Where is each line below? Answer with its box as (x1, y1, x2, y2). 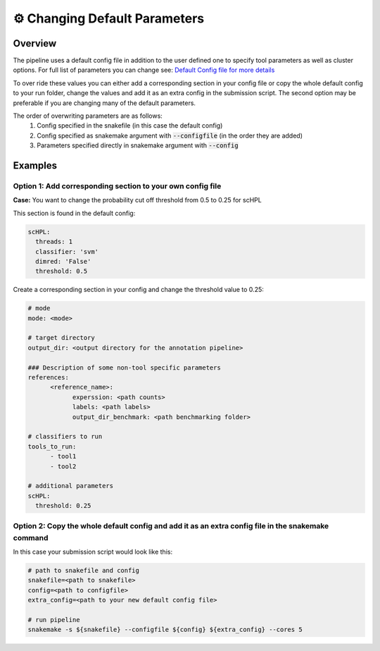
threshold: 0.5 (35, 267, 88, 275)
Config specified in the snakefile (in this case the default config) (37, 121, 223, 130)
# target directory (27, 334, 95, 342)
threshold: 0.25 (35, 501, 91, 510)
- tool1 (50, 452, 77, 461)
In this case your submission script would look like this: (13, 547, 172, 556)
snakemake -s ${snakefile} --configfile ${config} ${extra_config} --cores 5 (27, 626, 303, 634)
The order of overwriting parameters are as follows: (13, 111, 163, 120)
